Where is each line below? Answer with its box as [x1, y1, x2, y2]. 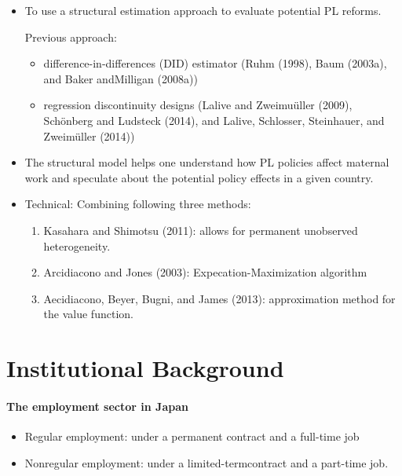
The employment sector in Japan [6, 397, 188, 414]
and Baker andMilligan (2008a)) [43, 70, 198, 86]
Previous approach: [24, 28, 117, 45]
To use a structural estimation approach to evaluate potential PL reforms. [24, 2, 382, 18]
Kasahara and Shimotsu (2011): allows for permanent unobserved [43, 222, 358, 238]
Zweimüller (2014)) [43, 127, 135, 144]
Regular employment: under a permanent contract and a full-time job [24, 428, 360, 445]
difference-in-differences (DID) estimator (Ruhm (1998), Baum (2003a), [43, 55, 387, 71]
